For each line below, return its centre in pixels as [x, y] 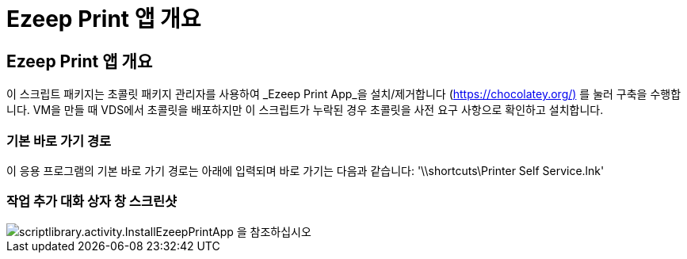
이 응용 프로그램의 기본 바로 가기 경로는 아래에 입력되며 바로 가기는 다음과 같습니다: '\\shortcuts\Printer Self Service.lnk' [305, 170]
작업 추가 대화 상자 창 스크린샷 [92, 202]
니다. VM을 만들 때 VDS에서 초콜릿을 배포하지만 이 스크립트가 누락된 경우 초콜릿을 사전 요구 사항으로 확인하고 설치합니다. [305, 110]
